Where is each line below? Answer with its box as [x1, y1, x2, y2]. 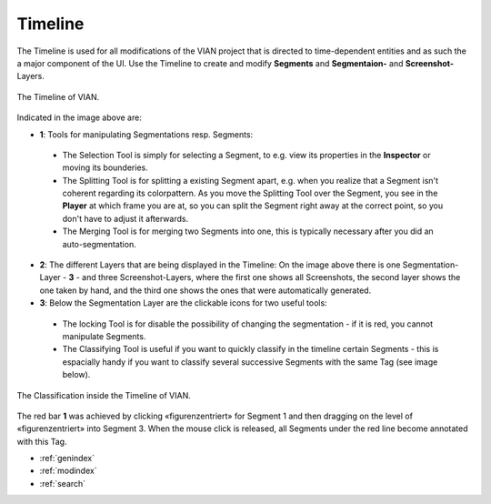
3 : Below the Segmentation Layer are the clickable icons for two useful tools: [39, 297, 327, 308]
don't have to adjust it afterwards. [62, 213, 189, 224]
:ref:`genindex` [39, 453, 95, 464]
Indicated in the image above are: [16, 112, 143, 123]
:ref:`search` [39, 478, 86, 489]
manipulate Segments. [62, 330, 146, 341]
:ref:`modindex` [39, 465, 97, 477]
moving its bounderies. [62, 162, 149, 173]
